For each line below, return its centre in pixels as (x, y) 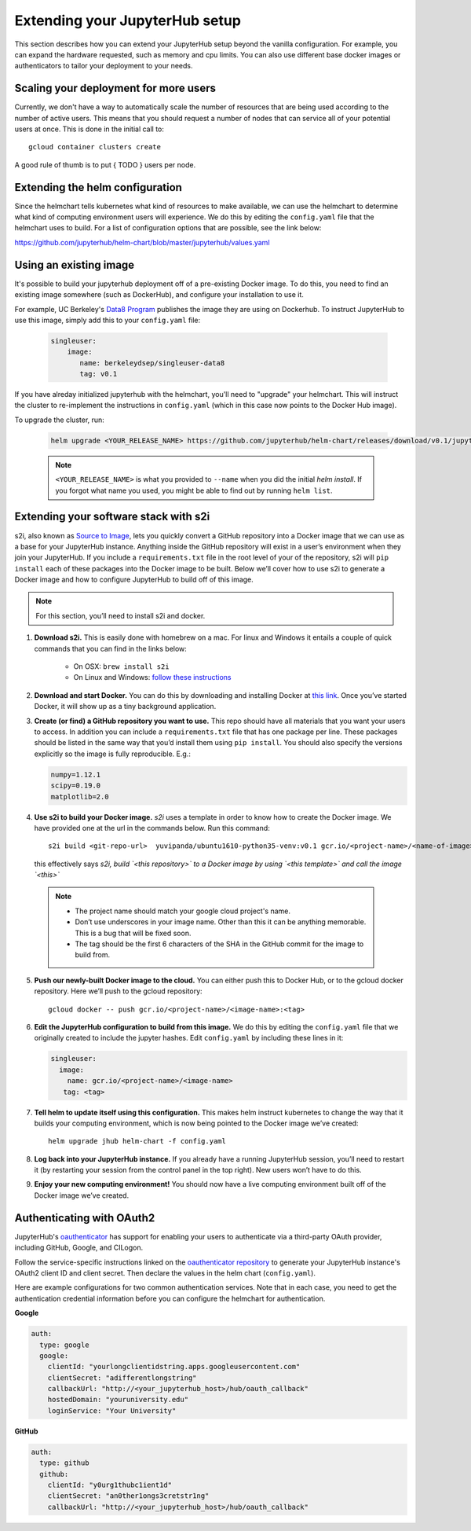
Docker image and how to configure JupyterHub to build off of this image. (134, 580)
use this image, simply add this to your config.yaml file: (108, 320)
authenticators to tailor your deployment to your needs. (104, 66)
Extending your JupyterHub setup (128, 20)
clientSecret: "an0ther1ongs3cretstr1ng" (128, 1496)
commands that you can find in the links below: (111, 648)
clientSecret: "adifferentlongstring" (122, 1378)
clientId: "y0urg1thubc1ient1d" (110, 1485)
